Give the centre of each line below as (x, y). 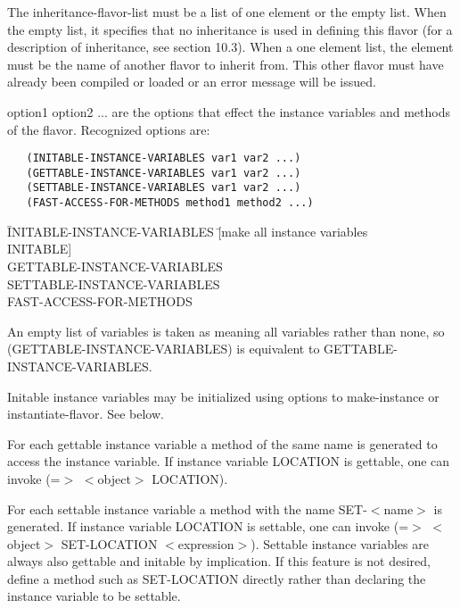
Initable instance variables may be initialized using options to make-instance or (223, 396)
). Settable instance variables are (340, 543)
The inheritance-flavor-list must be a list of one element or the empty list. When (227, 12)
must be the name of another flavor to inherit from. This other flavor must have (226, 64)
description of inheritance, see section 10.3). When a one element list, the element (230, 47)
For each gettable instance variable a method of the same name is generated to (222, 443)
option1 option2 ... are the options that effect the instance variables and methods (229, 111)
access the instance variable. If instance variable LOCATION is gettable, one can (229, 461)
